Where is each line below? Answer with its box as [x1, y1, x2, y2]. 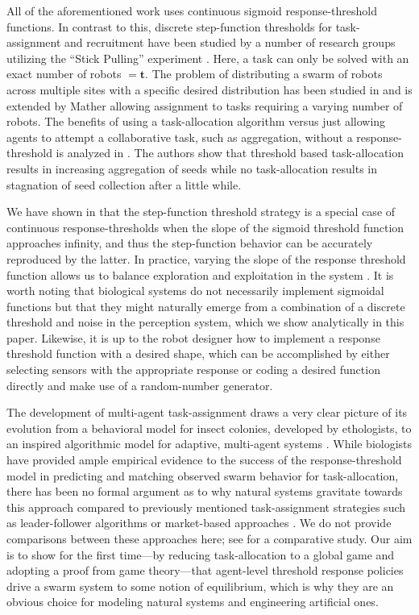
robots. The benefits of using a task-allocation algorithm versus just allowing [6, 113, 386, 130]
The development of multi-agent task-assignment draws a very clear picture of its [6, 404, 408, 421]
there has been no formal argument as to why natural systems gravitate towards [6, 483, 403, 500]
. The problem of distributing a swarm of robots [145, 65, 383, 82]
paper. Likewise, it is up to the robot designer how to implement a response [6, 329, 380, 346]
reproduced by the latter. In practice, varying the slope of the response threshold [6, 250, 406, 267]
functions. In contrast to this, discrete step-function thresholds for [6, 18, 332, 35]
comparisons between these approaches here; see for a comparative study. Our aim [6, 530, 413, 546]
